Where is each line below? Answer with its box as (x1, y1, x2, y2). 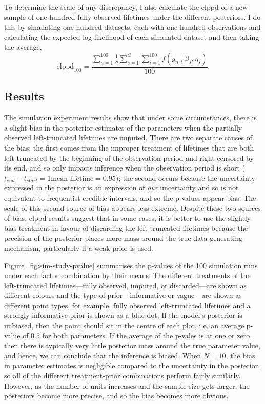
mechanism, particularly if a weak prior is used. (4, 242, 153, 253)
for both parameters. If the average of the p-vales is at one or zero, (42, 330, 252, 341)
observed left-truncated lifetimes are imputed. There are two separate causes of (4, 132, 252, 143)
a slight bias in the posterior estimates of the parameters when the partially (4, 122, 242, 133)
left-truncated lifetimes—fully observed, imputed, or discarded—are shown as (4, 280, 247, 290)
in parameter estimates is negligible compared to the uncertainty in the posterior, (4, 360, 260, 371)
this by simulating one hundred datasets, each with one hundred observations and (4, 22, 261, 32)
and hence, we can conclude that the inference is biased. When (4, 350, 201, 360)
